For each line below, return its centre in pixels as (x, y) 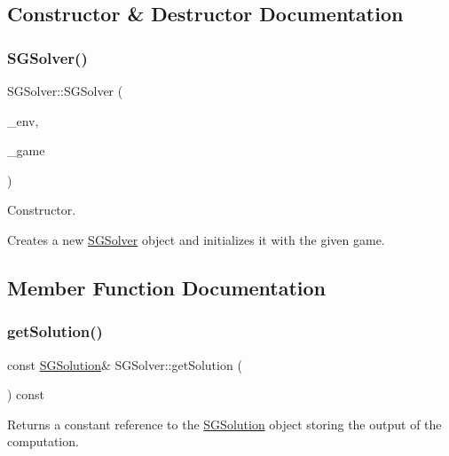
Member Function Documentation (167, 287)
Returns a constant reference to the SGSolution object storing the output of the (224, 424)
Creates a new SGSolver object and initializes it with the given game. (196, 239)
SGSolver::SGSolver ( (65, 90)
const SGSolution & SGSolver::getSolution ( (125, 364)
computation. (43, 441)
